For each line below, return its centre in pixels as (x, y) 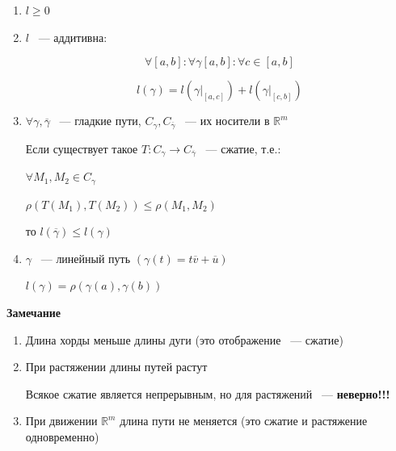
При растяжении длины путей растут (116, 367)
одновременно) (62, 436)
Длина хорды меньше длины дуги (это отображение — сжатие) (184, 339)
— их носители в (227, 121)
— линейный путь (86, 258)
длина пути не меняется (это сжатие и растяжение (244, 421)
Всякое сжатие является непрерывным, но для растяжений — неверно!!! (208, 393)
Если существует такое (82, 148)
